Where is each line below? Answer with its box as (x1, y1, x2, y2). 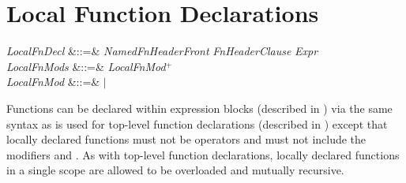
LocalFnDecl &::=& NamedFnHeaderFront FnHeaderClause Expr (6, 43, 318, 59)
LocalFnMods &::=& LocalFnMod (6, 58, 166, 74)
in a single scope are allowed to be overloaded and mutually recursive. (6, 162, 344, 178)
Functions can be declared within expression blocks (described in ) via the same (6, 99, 393, 116)
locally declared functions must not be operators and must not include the (6, 131, 367, 148)
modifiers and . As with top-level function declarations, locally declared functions (6, 146, 400, 162)
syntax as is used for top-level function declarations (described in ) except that (6, 115, 388, 132)
